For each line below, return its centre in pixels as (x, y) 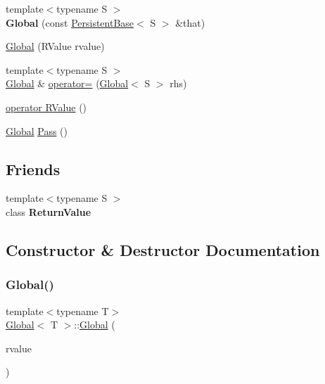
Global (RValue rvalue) (55, 46)
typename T (83, 311)
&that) (190, 22)
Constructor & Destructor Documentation (163, 249)
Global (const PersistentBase (70, 22)
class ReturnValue (49, 211)
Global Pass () (37, 130)
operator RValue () (46, 107)
